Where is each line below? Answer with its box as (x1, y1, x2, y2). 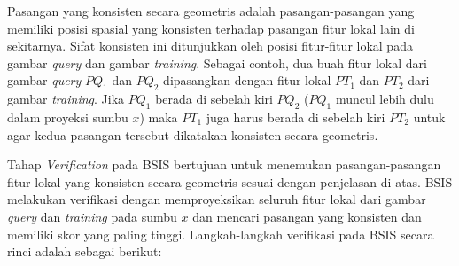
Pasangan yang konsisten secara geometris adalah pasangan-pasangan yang (7, 2, 415, 20)
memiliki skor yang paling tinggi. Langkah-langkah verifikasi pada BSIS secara (7, 224, 434, 243)
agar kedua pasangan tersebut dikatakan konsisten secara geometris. (7, 125, 378, 144)
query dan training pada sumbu (7, 207, 177, 225)
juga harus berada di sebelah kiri (206, 107, 385, 126)
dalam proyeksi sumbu (7, 107, 128, 126)
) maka (139, 107, 178, 126)
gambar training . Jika (7, 90, 125, 108)
